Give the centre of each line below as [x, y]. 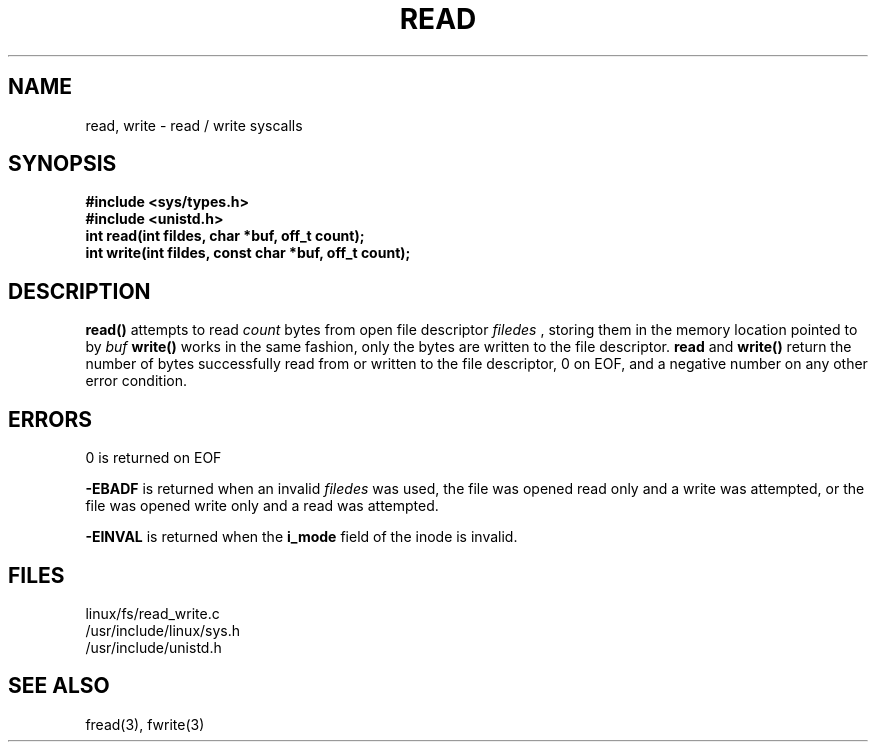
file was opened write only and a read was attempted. [262, 506]
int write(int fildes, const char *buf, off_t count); [248, 253]
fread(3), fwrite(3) [145, 724]
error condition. [136, 381]
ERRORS [50, 419]
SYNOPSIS [62, 164]
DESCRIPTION [79, 291]
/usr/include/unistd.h [153, 647]
